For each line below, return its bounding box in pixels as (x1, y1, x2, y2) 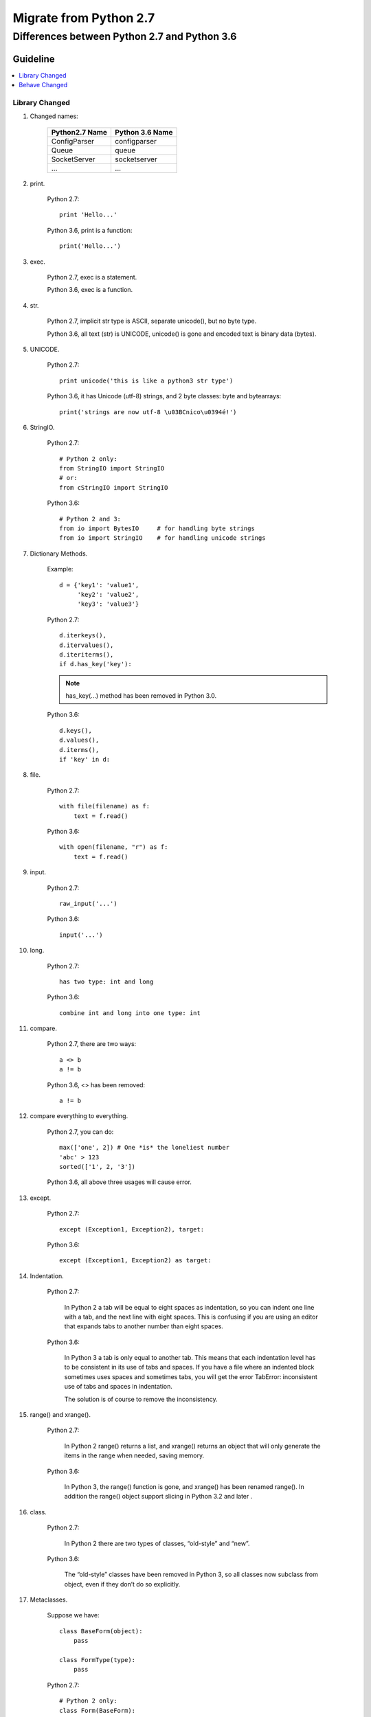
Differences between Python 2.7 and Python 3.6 (12, 30, 237, 43)
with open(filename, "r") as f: (59, 843, 168, 851)
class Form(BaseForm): (59, 1707, 136, 1714)
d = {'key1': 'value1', (59, 581, 139, 589)
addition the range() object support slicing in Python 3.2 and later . (64, 1492, 253, 1501)
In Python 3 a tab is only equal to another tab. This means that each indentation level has (64, 1354, 316, 1362)
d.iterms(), (59, 746, 100, 753)
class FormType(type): (59, 1656, 136, 1664)
